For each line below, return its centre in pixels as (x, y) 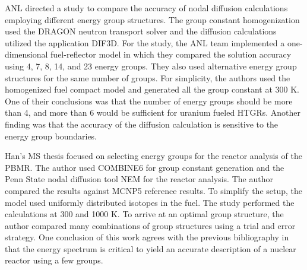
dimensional (26, 54)
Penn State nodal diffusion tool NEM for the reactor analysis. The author (139, 179)
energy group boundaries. (51, 136)
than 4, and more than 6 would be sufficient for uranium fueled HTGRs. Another (153, 112)
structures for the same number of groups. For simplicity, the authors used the (148, 77)
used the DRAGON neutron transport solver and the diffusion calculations (141, 31)
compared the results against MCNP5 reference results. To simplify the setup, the (154, 190)
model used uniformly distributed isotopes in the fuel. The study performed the (150, 202)
